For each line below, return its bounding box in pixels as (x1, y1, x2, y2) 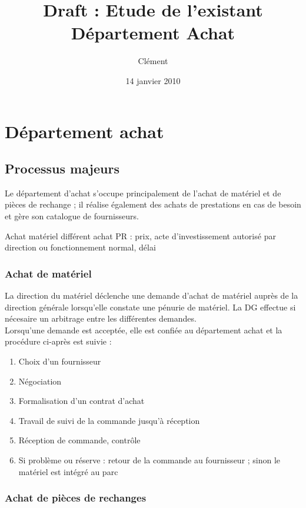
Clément (138, 55, 168, 67)
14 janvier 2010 (125, 74, 181, 86)
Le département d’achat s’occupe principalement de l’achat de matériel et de (5, 186, 281, 199)
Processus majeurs (5, 159, 119, 178)
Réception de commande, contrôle (18, 434, 141, 446)
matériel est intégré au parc (18, 465, 118, 477)
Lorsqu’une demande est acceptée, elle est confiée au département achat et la (5, 323, 282, 336)
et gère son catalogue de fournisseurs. (5, 210, 139, 222)
